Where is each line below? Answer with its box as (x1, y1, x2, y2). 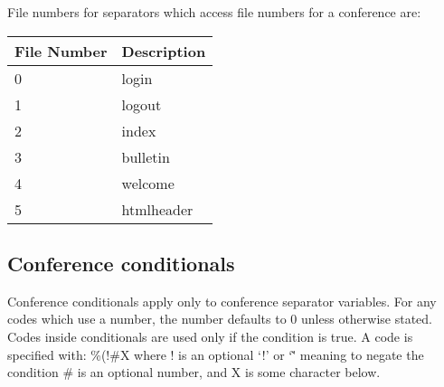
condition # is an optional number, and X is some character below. (7, 363, 381, 382)
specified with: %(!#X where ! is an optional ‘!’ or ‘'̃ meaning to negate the (7, 345, 424, 363)
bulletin (121, 146, 170, 167)
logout (121, 93, 162, 115)
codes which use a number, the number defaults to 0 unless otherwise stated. (7, 309, 433, 328)
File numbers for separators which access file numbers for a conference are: (7, 3, 421, 21)
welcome (121, 172, 175, 193)
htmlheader (121, 198, 194, 220)
